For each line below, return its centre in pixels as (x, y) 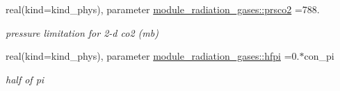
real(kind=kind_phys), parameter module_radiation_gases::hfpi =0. (153, 56)
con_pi (319, 56)
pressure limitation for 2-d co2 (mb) (82, 32)
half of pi (25, 79)
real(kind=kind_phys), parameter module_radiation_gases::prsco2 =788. (163, 9)
